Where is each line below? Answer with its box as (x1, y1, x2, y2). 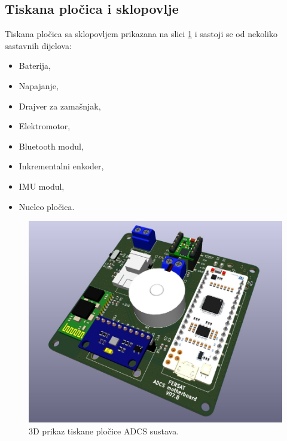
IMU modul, (19, 180, 65, 192)
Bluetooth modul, (19, 139, 84, 152)
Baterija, (19, 59, 51, 72)
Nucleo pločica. (19, 200, 75, 212)
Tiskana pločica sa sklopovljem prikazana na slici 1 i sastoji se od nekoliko (5, 28, 277, 40)
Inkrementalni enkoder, (19, 160, 104, 172)
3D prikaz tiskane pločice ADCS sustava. (29, 424, 179, 437)
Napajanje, (19, 79, 59, 92)
